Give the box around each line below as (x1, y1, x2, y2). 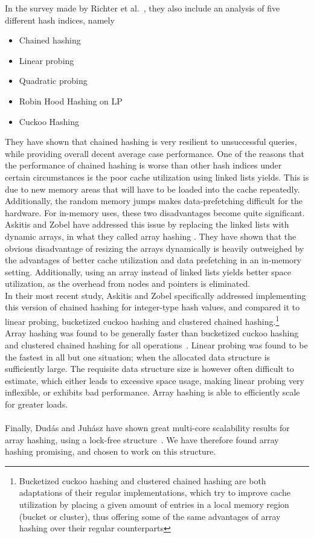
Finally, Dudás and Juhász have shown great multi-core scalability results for (5, 421, 290, 434)
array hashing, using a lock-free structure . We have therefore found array (5, 433, 279, 446)
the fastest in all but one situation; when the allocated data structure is (5, 350, 271, 363)
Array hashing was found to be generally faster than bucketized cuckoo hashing (5, 327, 299, 339)
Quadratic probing (19, 74, 88, 87)
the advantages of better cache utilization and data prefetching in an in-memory (5, 254, 301, 266)
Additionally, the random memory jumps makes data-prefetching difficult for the (5, 194, 303, 207)
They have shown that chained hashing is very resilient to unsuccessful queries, (5, 135, 297, 148)
